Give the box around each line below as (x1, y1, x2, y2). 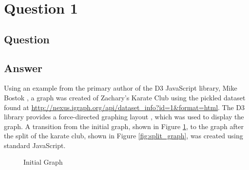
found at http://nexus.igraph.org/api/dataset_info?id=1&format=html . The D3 (4, 102, 245, 112)
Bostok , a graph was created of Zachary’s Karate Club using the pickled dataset (4, 92, 246, 102)
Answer (4, 60, 43, 75)
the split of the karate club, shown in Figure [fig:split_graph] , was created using (4, 131, 243, 141)
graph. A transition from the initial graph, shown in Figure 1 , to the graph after (4, 121, 244, 131)
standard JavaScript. (4, 140, 66, 150)
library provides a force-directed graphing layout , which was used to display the (4, 112, 244, 122)
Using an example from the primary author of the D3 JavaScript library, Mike (4, 83, 237, 93)
